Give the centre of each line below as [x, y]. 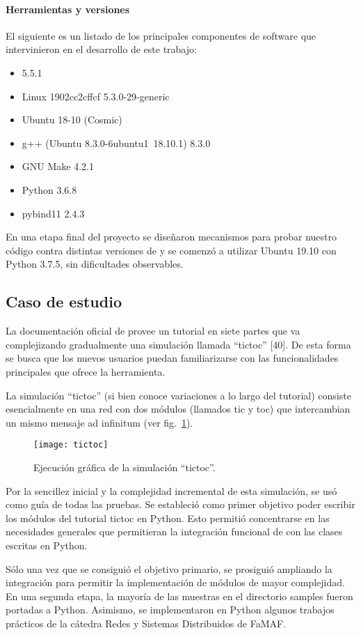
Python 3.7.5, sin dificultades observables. [95, 264]
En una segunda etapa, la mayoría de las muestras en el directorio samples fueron [179, 596]
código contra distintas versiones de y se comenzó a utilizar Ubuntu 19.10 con [171, 250]
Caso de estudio [64, 301]
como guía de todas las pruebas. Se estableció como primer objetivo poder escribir [180, 504]
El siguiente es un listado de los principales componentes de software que [161, 35]
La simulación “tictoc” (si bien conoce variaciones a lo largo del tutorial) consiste [178, 395]
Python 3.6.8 [49, 189]
